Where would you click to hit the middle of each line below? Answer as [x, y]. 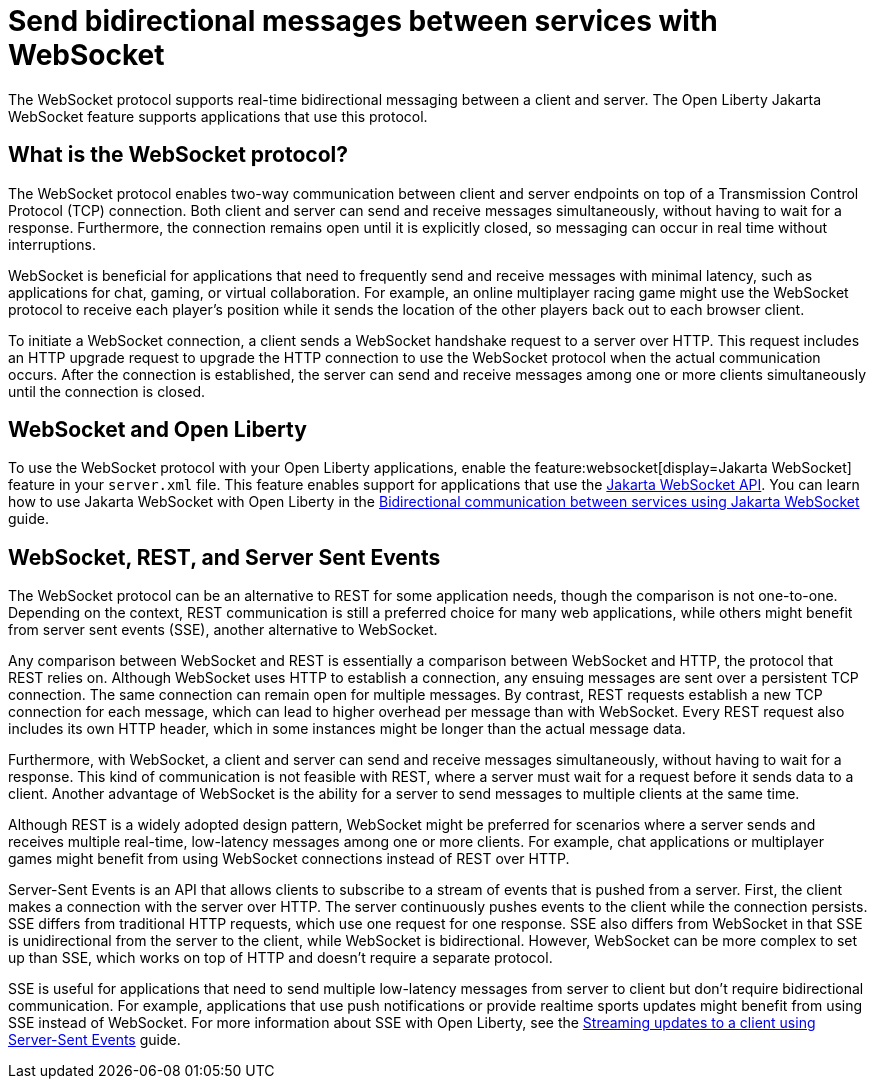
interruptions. [52, 244]
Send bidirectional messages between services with [363, 21]
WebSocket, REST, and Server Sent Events [224, 557]
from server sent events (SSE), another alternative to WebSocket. [223, 630]
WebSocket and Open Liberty [157, 430]
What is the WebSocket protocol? [178, 155]
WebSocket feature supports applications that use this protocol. [218, 116]
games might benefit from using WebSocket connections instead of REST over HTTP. [289, 859]
